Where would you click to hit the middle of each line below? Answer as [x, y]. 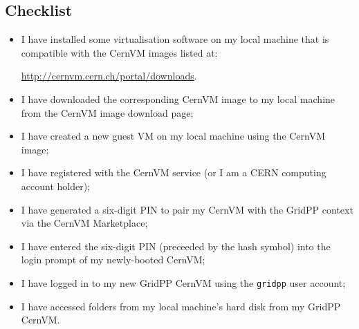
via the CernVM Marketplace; [84, 223]
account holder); [56, 186]
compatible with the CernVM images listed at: [119, 52]
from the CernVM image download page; [107, 112]
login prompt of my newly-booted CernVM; [113, 260]
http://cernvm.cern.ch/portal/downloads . [109, 76]
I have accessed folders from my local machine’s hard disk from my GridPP [181, 306]
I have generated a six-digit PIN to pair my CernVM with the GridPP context [187, 209]
